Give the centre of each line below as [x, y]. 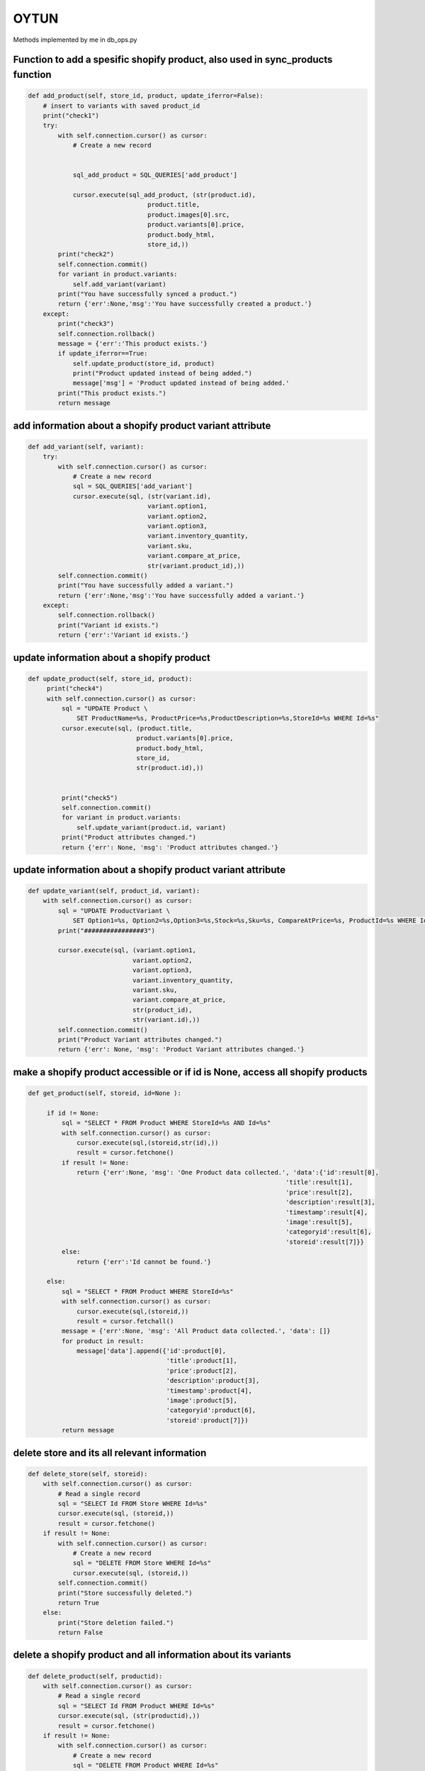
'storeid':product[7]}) [207, 1420]
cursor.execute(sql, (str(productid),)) [129, 1716]
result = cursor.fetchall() [125, 1321]
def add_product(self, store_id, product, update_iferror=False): [146, 96]
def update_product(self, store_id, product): [110, 679]
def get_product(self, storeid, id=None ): [105, 1093]
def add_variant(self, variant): [86, 447]
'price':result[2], [319, 1192]
